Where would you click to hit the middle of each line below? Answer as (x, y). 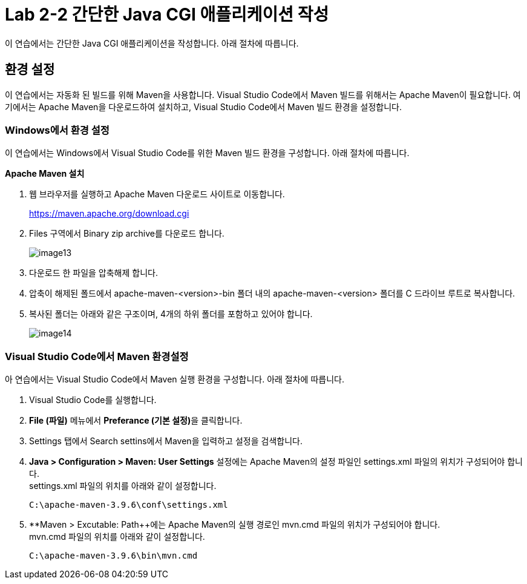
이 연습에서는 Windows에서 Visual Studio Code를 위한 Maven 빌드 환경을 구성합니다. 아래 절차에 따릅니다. (207, 153)
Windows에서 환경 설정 (57, 130)
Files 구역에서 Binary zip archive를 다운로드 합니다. (127, 234)
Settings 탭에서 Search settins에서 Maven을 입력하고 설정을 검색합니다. (166, 441)
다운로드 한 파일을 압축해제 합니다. (93, 273)
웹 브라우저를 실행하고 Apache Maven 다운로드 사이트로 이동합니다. (157, 194)
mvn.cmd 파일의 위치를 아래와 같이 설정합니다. (117, 537)
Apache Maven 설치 (45, 174)
